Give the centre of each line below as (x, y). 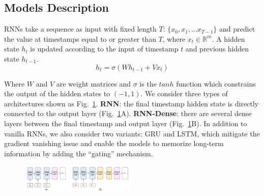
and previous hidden (217, 49)
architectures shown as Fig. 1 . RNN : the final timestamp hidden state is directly (131, 103)
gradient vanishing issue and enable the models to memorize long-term (114, 143)
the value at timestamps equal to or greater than (80, 38)
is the (148, 83)
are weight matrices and (94, 83)
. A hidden (228, 38)
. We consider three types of (184, 93)
